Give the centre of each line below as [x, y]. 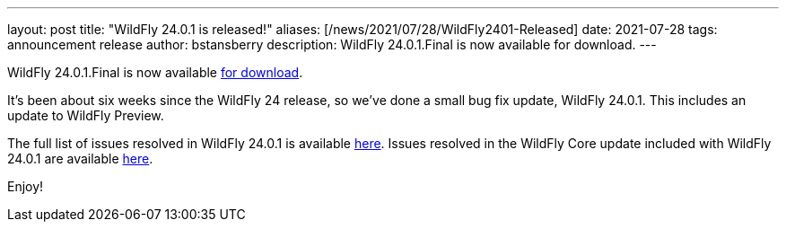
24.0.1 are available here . [80, 159]
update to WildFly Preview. [86, 115]
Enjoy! [26, 186]
